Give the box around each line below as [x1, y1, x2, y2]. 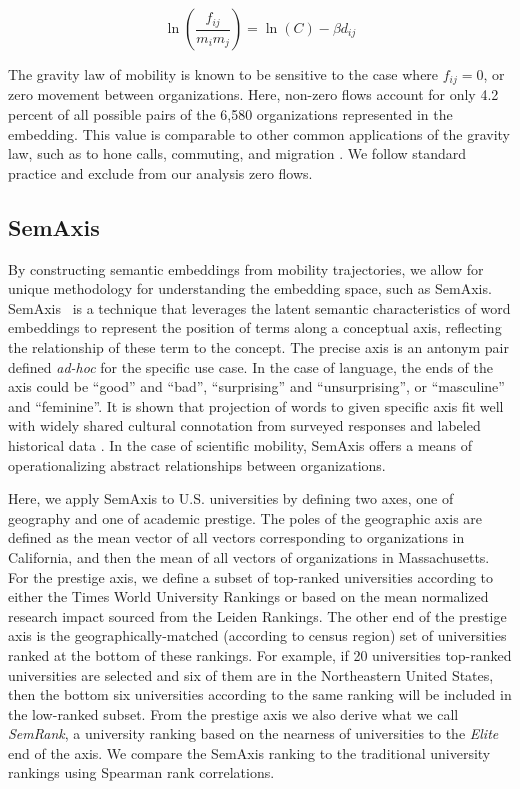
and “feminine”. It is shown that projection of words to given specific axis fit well [8, 395, 504, 416]
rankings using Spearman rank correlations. [8, 762, 275, 783]
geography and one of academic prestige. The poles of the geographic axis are [8, 507, 483, 528]
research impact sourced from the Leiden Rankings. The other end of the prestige [8, 605, 507, 626]
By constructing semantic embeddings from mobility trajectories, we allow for [8, 258, 484, 279]
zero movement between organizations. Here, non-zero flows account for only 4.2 [8, 84, 499, 105]
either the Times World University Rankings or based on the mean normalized [8, 586, 489, 607]
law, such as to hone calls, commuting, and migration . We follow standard [8, 143, 467, 164]
